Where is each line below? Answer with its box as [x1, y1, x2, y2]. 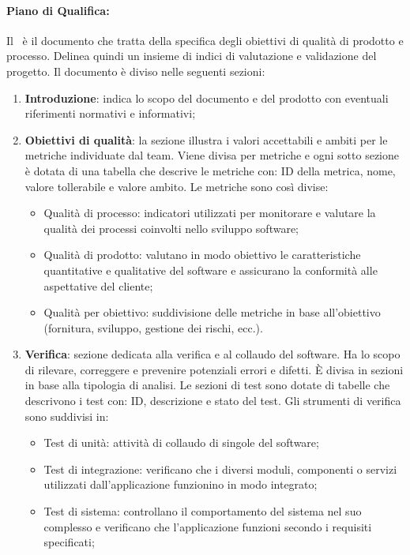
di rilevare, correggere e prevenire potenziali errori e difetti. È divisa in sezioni [24, 361, 404, 377]
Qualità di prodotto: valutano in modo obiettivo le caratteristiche [43, 246, 361, 263]
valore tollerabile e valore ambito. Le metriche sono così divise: [24, 178, 329, 194]
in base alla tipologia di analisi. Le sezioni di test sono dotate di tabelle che [24, 377, 390, 393]
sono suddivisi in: [24, 407, 109, 424]
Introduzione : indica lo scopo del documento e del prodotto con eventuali [24, 89, 389, 106]
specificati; [43, 534, 95, 550]
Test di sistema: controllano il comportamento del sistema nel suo [43, 503, 362, 519]
